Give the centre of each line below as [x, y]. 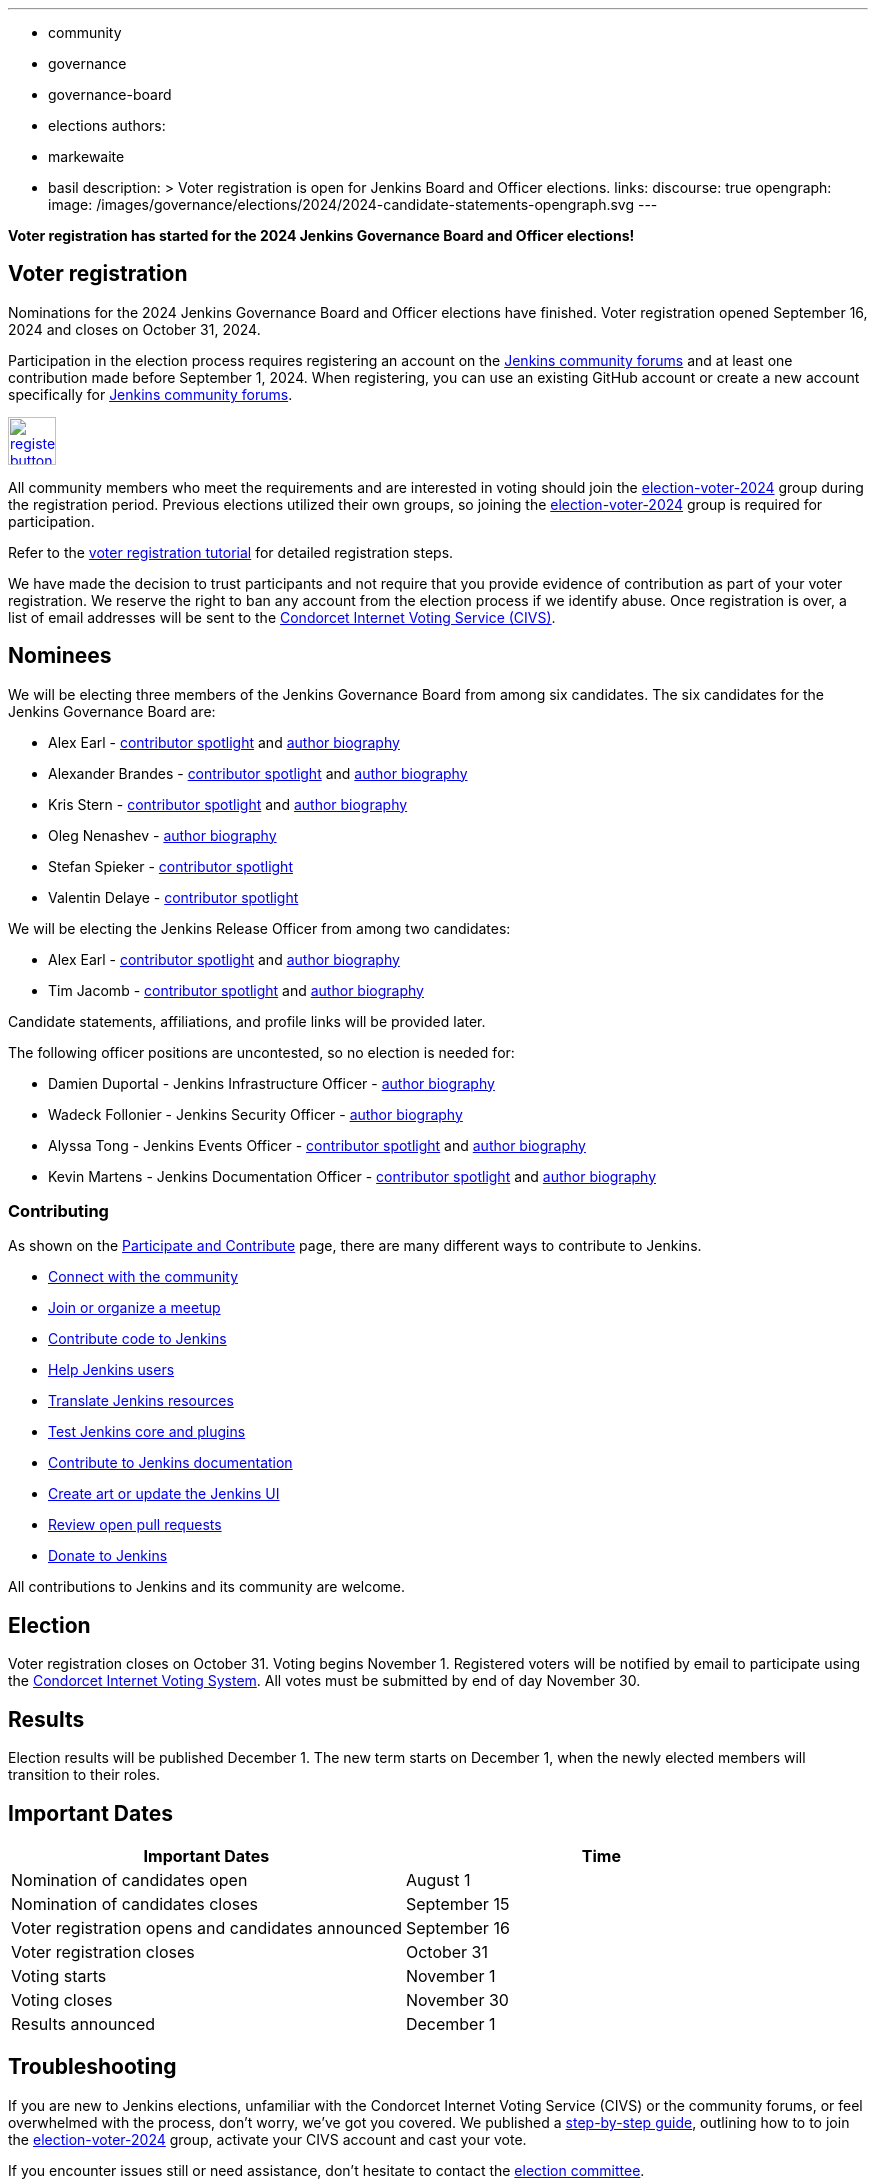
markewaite [86, 156]
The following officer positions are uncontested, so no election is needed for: [261, 1052]
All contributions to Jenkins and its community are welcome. [207, 1587]
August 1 [438, 1879]
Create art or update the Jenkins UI [164, 1494]
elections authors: [107, 125]
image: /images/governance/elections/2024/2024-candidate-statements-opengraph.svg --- [353, 204]
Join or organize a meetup [134, 1308]
